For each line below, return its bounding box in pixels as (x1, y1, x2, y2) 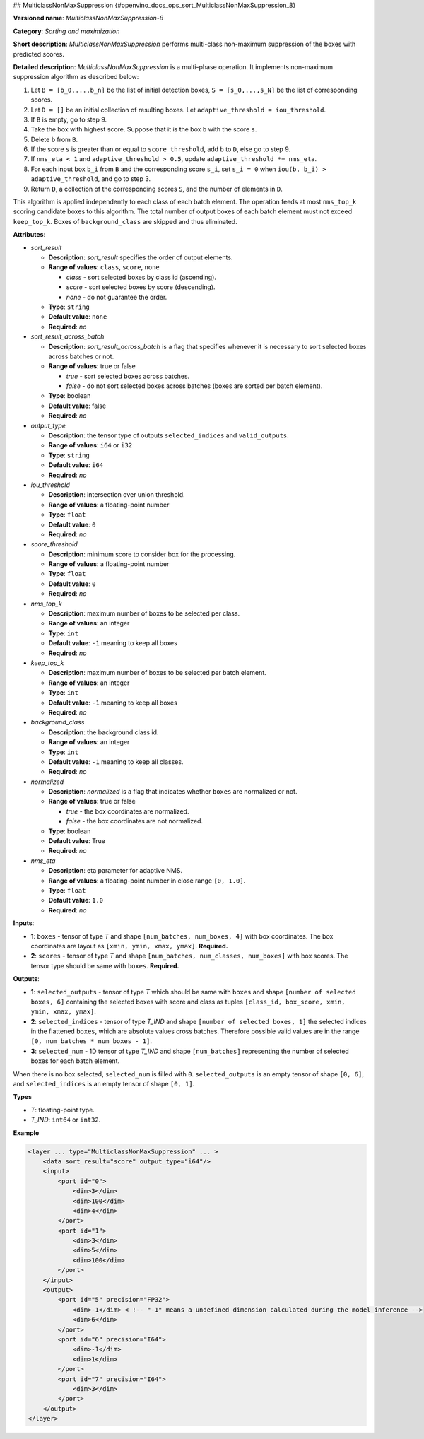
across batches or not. (48, 352, 114, 360)
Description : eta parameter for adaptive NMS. (48, 867, 183, 875)
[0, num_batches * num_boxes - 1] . (30, 1037, 152, 1045)
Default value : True (48, 837, 106, 845)
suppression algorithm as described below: (13, 73, 139, 81)
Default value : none (48, 312, 107, 321)
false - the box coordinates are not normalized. (66, 817, 204, 826)
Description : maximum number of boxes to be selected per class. (48, 609, 240, 618)
